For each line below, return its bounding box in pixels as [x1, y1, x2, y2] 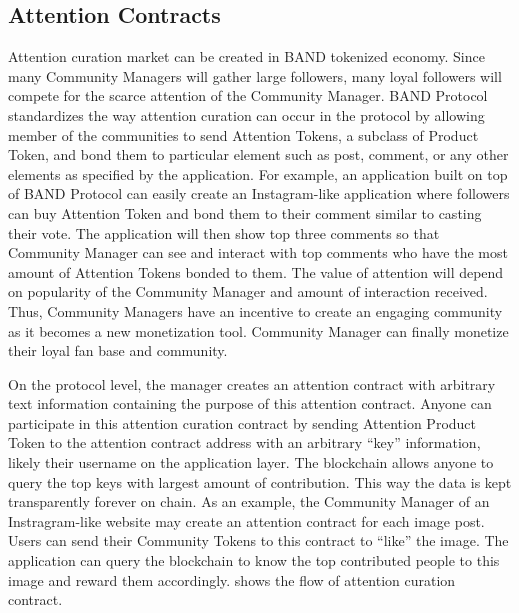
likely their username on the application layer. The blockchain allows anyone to [8, 452, 494, 473]
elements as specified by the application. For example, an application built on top [8, 163, 508, 184]
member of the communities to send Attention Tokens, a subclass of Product [8, 124, 479, 145]
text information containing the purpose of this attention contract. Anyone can [8, 393, 492, 414]
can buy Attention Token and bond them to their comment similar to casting [8, 202, 482, 223]
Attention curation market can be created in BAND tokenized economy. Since [8, 46, 485, 67]
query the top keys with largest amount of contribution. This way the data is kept [8, 471, 512, 492]
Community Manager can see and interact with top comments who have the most [8, 242, 508, 263]
